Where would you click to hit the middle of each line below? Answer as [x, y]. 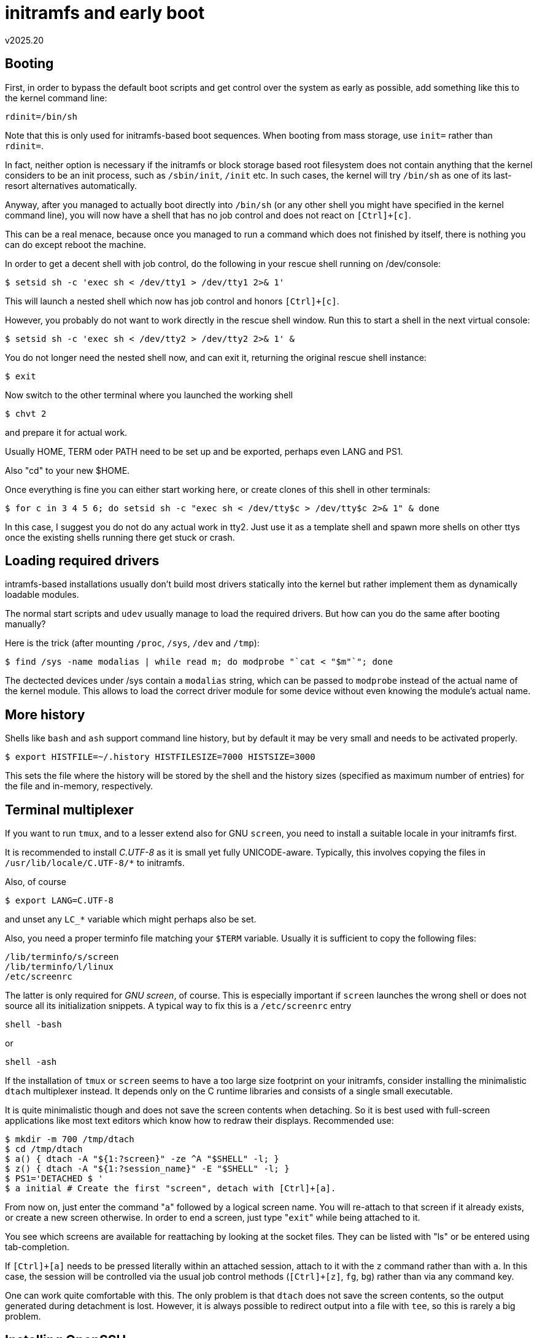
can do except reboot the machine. [75, 244]
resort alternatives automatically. [71, 185]
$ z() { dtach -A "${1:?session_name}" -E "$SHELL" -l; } [147, 1169]
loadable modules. [42, 595]
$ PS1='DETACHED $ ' [54, 1179]
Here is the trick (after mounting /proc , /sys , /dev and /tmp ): [132, 643]
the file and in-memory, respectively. [79, 786]
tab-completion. [37, 1247]
